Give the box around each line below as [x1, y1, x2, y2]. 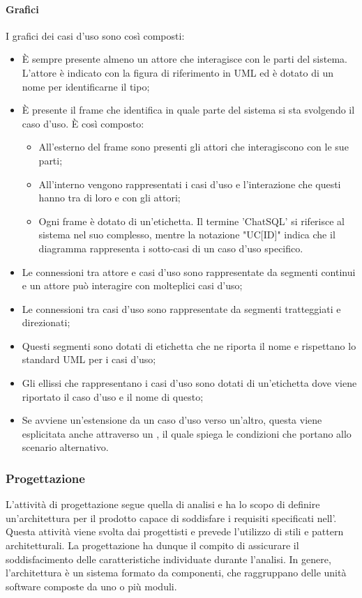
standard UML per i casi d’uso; [22, 352, 156, 367]
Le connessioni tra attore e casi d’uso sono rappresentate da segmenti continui [22, 264, 356, 279]
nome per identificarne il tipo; [22, 79, 150, 93]
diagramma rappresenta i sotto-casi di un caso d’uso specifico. [38, 240, 303, 255]
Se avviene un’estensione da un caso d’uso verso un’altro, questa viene [22, 413, 322, 427]
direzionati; [22, 315, 70, 330]
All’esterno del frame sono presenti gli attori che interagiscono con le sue [38, 139, 349, 154]
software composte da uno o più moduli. [6, 578, 177, 593]
